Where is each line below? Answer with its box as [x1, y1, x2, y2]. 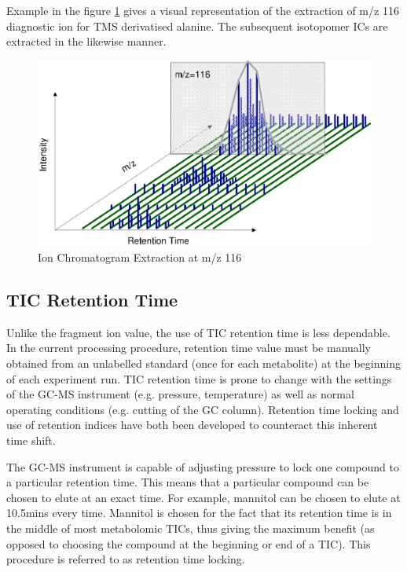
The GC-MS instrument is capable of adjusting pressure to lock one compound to [6, 458, 399, 475]
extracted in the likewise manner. [6, 33, 167, 49]
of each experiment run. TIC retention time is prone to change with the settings [6, 370, 392, 387]
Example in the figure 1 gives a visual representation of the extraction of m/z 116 [6, 2, 399, 18]
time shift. [6, 431, 56, 448]
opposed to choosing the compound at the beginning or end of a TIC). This [6, 535, 371, 552]
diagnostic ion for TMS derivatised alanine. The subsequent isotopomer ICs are [6, 17, 388, 34]
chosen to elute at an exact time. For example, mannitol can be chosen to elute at [6, 489, 401, 505]
